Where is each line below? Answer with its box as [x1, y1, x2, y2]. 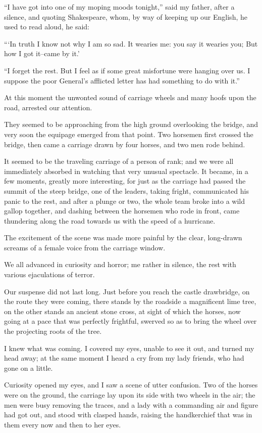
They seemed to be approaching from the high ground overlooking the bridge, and [4, 119, 258, 129]
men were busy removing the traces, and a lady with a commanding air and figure [4, 399, 258, 410]
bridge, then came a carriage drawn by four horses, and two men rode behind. [4, 139, 245, 149]
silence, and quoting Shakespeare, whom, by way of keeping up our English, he [4, 11, 247, 22]
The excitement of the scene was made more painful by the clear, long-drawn [4, 232, 242, 243]
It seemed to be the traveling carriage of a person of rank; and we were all [4, 156, 234, 166]
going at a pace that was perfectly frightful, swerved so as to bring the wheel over [4, 316, 257, 326]
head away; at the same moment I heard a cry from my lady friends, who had [4, 353, 244, 363]
